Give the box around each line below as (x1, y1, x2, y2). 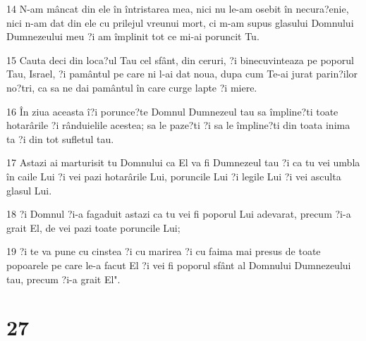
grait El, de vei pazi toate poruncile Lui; (6, 220, 181, 235)
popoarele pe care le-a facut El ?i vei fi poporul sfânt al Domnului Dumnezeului (6, 257, 351, 272)
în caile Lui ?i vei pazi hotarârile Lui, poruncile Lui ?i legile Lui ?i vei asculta (6, 168, 341, 183)
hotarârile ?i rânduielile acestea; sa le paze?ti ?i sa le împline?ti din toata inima (6, 118, 350, 132)
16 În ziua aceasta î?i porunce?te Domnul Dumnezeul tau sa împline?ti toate (6, 104, 338, 118)
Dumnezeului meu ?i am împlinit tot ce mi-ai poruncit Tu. (6, 29, 260, 44)
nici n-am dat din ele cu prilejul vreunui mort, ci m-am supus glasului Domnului (6, 15, 354, 30)
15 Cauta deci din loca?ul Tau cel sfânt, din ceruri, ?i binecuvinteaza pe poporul (6, 52, 354, 67)
